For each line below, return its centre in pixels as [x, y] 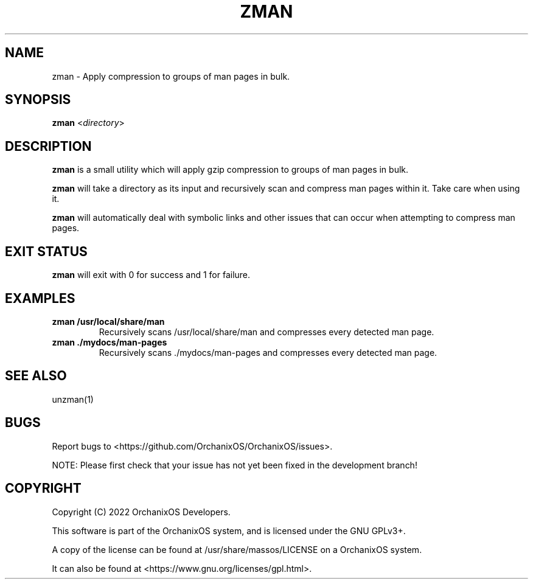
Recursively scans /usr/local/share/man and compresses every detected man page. [266, 332]
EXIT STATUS [46, 251]
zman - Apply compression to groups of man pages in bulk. [171, 76]
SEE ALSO [36, 376]
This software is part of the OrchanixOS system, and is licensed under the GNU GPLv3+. [229, 530]
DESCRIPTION [48, 146]
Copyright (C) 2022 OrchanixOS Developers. [141, 512]
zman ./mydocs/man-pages [110, 342]
